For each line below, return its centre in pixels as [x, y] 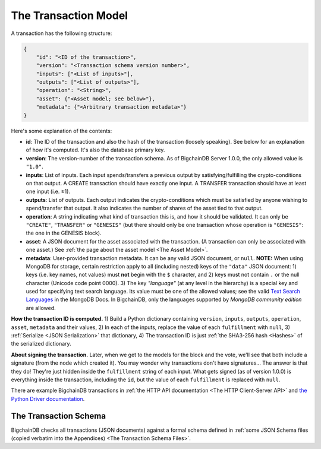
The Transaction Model [69, 15]
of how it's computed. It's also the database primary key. [95, 150]
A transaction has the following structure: [62, 33]
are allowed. [41, 308]
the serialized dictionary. [41, 344]
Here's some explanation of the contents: [62, 131]
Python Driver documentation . [48, 399]
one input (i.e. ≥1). [48, 192]
